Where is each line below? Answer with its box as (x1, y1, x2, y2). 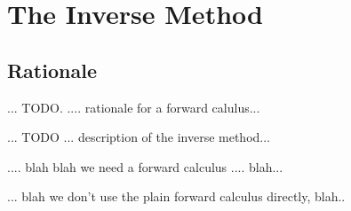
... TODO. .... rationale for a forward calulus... (7, 98, 260, 116)
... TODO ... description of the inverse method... (7, 128, 271, 146)
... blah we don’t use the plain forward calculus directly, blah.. (7, 187, 346, 206)
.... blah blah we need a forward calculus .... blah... (7, 157, 283, 176)
